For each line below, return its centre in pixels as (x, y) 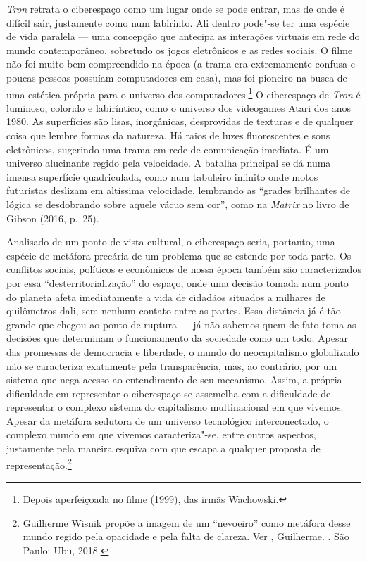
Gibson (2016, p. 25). (53, 218)
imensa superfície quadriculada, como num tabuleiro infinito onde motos (162, 176)
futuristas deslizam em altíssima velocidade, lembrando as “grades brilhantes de (179, 190)
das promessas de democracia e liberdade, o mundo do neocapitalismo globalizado (183, 351)
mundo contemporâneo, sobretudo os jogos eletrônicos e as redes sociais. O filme (180, 50)
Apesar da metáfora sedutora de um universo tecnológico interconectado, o (168, 420)
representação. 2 (39, 464)
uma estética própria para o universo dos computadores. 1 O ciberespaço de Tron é (183, 93)
